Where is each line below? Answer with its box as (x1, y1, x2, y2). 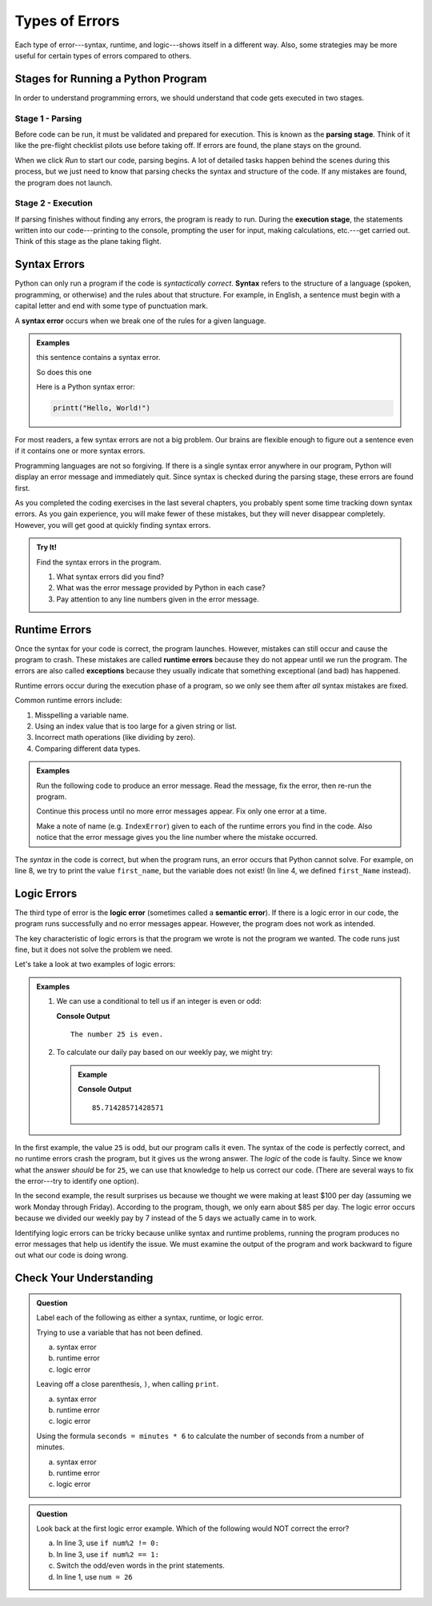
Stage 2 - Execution (14, 198, 94, 209)
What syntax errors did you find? (56, 572, 165, 581)
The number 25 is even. (70, 1029, 164, 1039)
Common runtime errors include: (14, 696, 122, 705)
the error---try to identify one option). (14, 1177, 139, 1186)
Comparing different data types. (34, 744, 141, 753)
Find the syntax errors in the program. (36, 557, 162, 567)
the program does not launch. (14, 178, 113, 187)
